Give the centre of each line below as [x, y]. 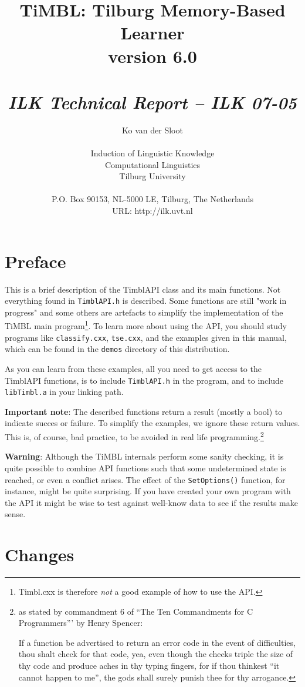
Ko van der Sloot [152, 130]
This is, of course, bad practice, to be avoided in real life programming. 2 [134, 436]
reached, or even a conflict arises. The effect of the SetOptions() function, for [145, 479]
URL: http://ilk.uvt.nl [152, 211]
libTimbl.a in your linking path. [64, 392]
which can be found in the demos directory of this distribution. [117, 349]
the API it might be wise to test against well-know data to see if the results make [151, 502]
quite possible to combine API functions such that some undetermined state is [145, 468]
